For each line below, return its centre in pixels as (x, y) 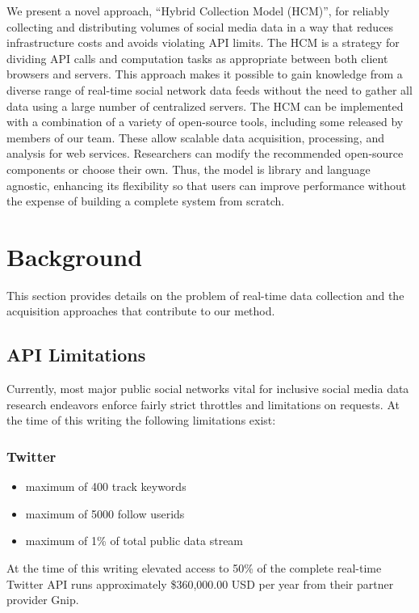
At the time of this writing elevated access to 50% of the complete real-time (194, 568)
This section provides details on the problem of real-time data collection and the (205, 295)
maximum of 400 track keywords (106, 486)
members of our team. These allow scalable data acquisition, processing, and (195, 137)
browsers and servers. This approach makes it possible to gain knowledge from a (205, 74)
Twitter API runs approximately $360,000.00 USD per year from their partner (200, 583)
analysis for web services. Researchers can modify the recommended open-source (205, 153)
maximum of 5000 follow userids (105, 513)
